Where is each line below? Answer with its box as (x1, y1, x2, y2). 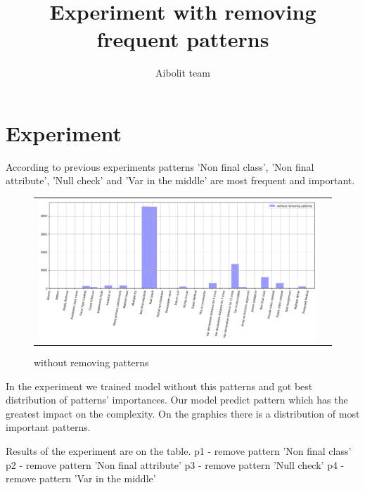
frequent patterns (96, 25, 269, 53)
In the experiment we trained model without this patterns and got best (6, 378, 313, 393)
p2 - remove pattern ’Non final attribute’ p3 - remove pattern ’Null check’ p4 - (6, 457, 345, 472)
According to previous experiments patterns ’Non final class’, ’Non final (6, 159, 314, 174)
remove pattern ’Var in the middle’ (6, 471, 156, 486)
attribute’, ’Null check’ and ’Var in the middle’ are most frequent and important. (6, 173, 355, 188)
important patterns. (6, 420, 91, 434)
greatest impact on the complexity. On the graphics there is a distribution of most (6, 406, 360, 420)
